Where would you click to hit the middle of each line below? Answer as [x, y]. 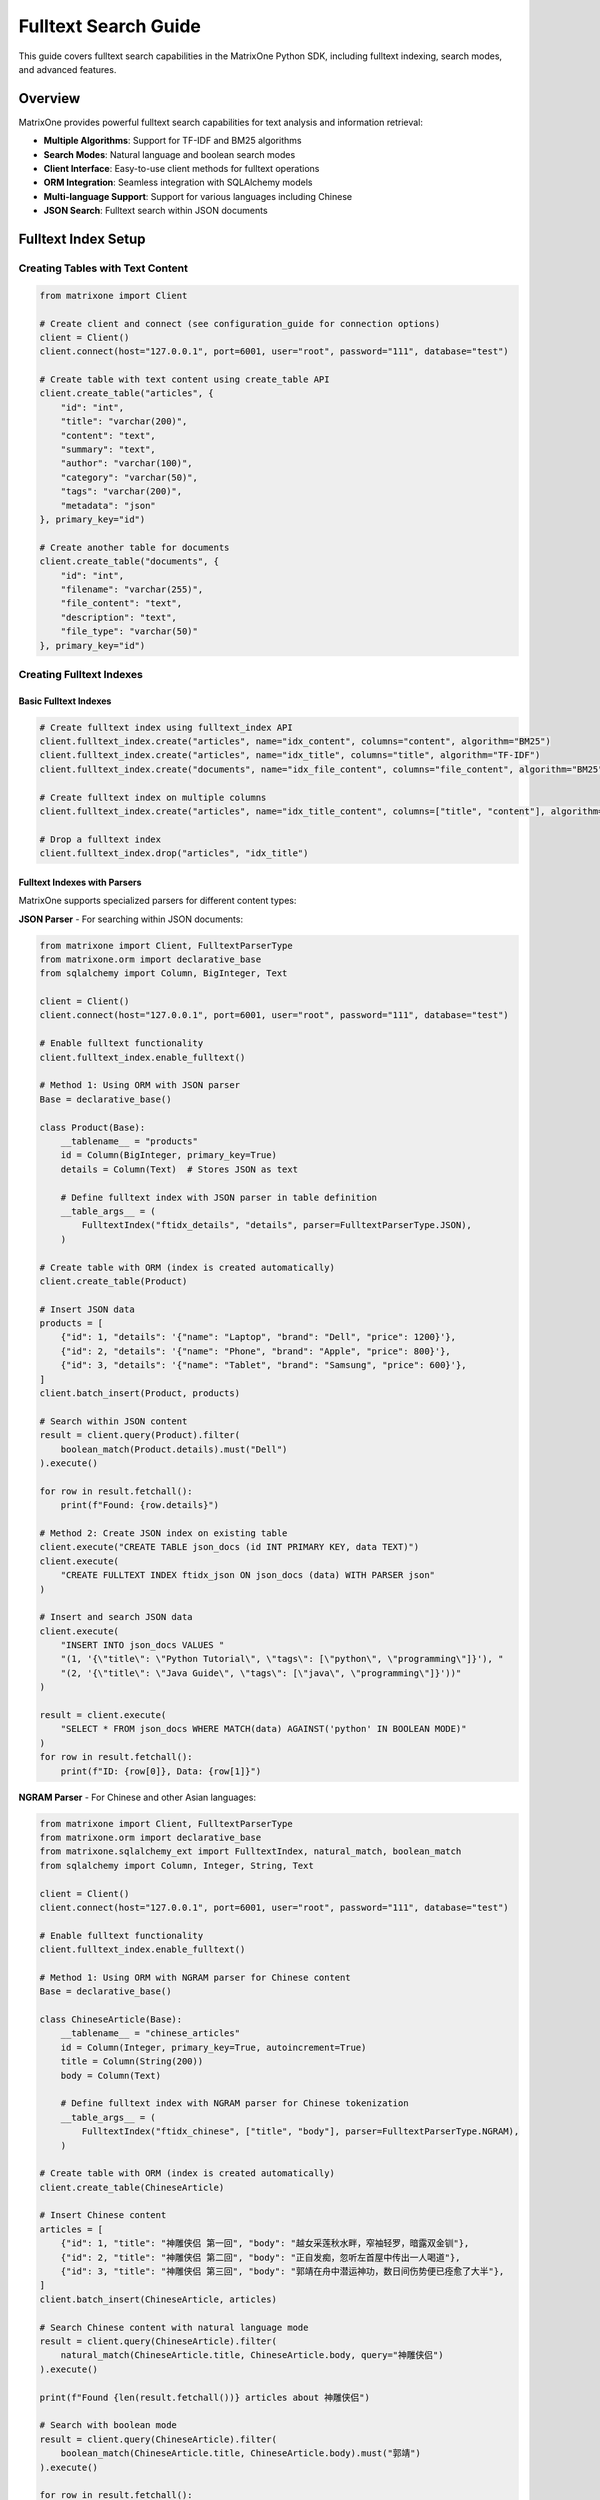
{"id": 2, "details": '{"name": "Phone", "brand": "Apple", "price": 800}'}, [256, 1351]
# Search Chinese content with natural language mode [174, 2327]
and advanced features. [67, 69]
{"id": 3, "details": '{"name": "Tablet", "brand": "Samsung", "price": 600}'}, [263, 1365]
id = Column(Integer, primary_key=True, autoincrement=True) [213, 2047]
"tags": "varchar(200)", [121, 491]
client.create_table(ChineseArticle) [132, 2187]
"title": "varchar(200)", [124, 421]
